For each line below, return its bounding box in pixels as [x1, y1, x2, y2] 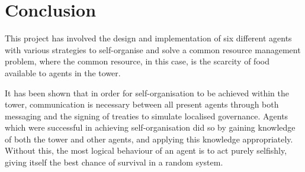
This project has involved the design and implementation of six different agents [5, 32, 292, 44]
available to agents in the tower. [5, 66, 121, 79]
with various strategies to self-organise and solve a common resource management [5, 43, 301, 56]
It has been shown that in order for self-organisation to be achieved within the [5, 86, 289, 99]
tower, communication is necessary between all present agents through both [5, 98, 279, 111]
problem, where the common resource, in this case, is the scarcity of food [5, 55, 269, 67]
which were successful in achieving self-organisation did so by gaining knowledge [5, 121, 296, 134]
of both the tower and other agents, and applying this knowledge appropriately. [5, 132, 293, 145]
